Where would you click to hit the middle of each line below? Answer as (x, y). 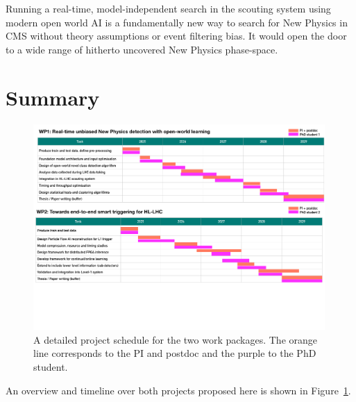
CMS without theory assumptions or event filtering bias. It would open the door (176, 36)
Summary (53, 97)
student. (51, 366)
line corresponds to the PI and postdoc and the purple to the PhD (175, 353)
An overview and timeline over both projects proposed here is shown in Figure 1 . (178, 390)
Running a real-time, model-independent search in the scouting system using (168, 8)
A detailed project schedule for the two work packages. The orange (175, 339)
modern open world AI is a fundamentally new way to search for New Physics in (177, 22)
